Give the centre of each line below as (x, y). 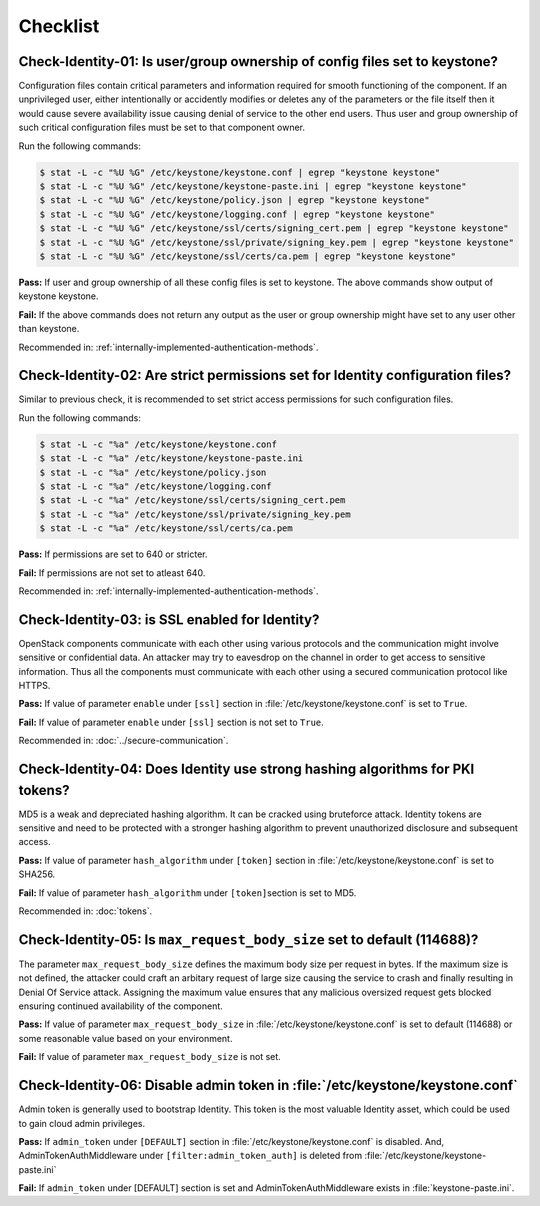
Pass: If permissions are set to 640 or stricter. (113, 554)
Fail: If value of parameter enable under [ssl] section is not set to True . (171, 722)
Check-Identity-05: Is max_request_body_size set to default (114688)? (248, 939)
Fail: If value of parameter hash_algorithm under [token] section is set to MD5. (187, 892)
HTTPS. (34, 685)
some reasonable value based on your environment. (125, 1038)
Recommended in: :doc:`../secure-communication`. (123, 741)
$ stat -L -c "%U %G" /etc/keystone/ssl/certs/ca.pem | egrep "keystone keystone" (248, 256)
